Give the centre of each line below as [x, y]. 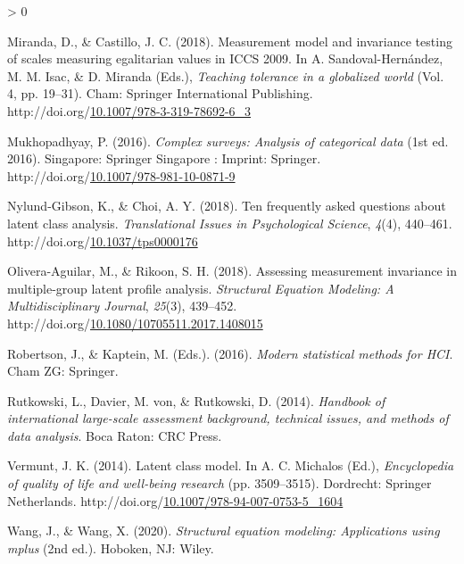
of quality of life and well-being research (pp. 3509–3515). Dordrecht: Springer [220, 483]
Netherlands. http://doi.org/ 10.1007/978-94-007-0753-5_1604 [175, 500]
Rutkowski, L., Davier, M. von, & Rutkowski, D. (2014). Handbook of [196, 400]
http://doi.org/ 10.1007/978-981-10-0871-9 [121, 175]
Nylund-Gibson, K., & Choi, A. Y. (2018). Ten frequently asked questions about [227, 206]
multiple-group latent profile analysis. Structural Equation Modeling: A [201, 288]
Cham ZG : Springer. [63, 371]
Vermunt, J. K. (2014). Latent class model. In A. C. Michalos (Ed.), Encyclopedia [231, 465]
